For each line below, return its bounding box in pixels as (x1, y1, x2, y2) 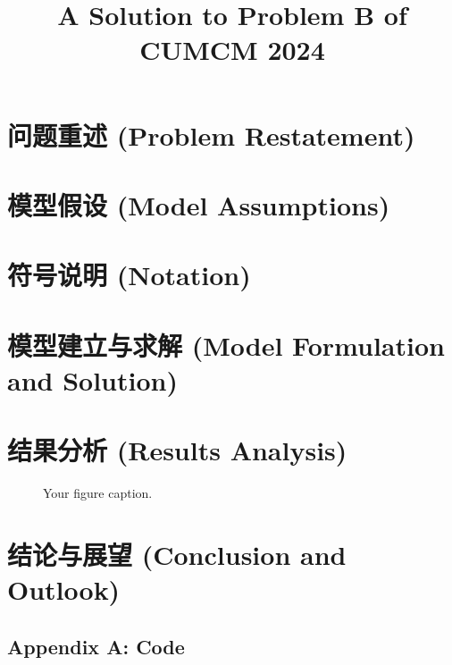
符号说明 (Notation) (7, 257, 251, 293)
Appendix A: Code (7, 632, 185, 660)
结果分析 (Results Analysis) (7, 432, 347, 468)
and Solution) (7, 361, 178, 398)
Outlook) (7, 571, 121, 608)
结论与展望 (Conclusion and (7, 535, 347, 572)
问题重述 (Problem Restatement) (7, 116, 415, 153)
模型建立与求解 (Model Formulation (7, 326, 445, 363)
